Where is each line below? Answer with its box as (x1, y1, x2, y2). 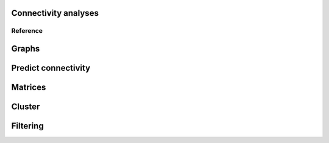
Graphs (11, 44, 40, 54)
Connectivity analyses (11, 8, 99, 18)
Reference (11, 27, 43, 35)
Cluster (11, 102, 40, 112)
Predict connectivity (11, 63, 91, 73)
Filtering (11, 121, 44, 131)
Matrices (11, 82, 46, 93)
